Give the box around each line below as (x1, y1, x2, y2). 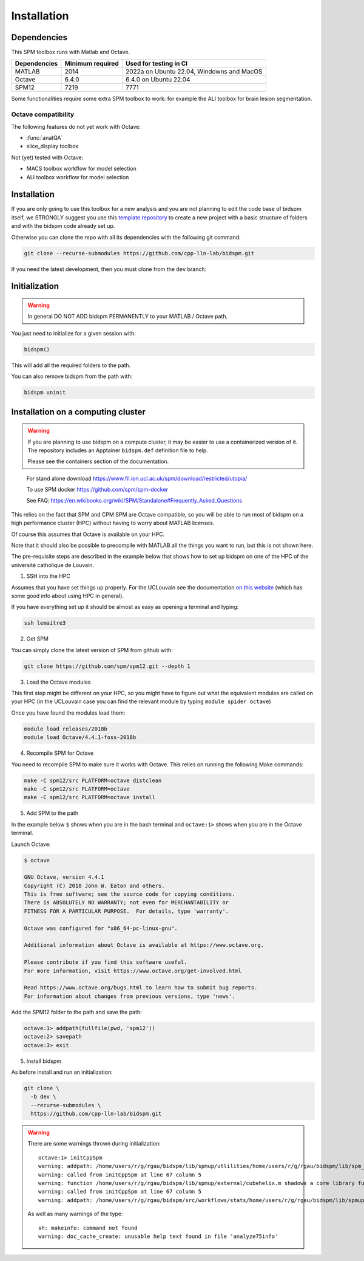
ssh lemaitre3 (24, 620, 66, 627)
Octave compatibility (11, 110, 75, 119)
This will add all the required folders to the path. (11, 362, 131, 369)
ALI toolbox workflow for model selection (26, 173, 129, 180)
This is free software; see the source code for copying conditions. (24, 891, 235, 898)
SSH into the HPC (26, 572, 71, 580)
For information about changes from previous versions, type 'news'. (24, 992, 235, 1000)
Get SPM (26, 635, 49, 642)
